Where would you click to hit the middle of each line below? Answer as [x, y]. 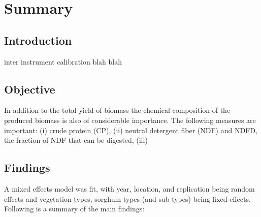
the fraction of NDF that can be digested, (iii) [76, 140]
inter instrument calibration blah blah [63, 61]
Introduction [38, 40]
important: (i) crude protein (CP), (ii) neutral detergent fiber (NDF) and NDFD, [131, 130]
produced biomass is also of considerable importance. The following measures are [130, 120]
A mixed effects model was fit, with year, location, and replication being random [129, 188]
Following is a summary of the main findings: [74, 209]
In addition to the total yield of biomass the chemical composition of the [117, 110]
